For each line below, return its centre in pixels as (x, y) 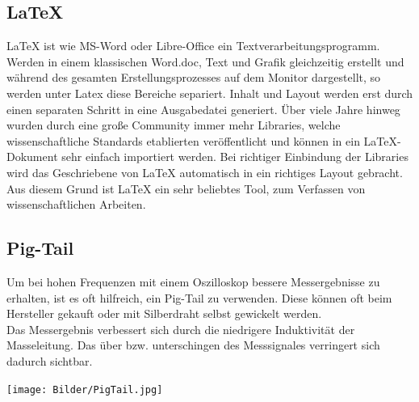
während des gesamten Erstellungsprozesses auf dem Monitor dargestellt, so (194, 77)
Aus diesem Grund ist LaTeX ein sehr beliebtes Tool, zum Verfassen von (186, 188)
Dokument (32, 157)
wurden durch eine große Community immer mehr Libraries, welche (174, 125)
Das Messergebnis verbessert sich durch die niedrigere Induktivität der (181, 329)
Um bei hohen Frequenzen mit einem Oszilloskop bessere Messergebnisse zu (193, 281)
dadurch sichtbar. (50, 360)
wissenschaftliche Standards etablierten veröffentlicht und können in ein (183, 140)
